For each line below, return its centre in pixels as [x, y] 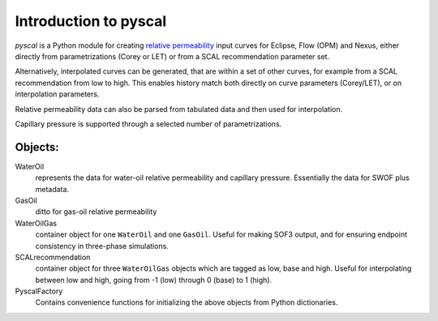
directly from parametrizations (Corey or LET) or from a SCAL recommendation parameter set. [172, 56]
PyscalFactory [39, 291]
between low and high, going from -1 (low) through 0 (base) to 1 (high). [153, 280]
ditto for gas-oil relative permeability [96, 212]
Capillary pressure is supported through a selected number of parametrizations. [148, 124]
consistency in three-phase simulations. [102, 246]
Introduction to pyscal [91, 21]
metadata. [52, 189]
